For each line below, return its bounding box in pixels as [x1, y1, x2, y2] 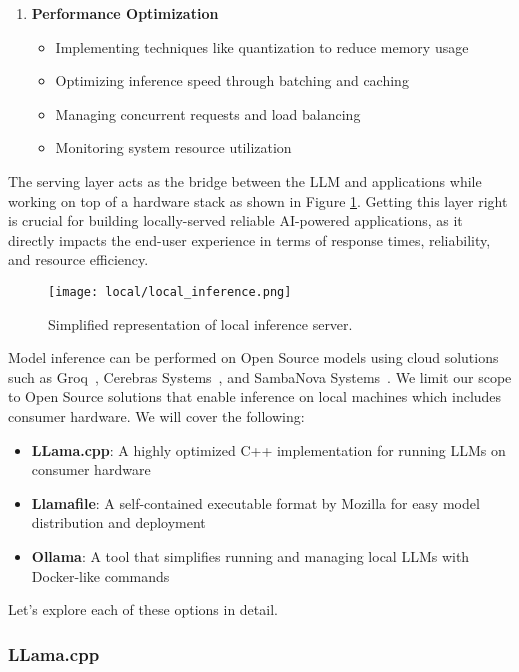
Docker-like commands [31, 565, 170, 586]
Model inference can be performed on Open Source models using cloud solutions [8, 347, 499, 368]
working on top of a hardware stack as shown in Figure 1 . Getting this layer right [8, 190, 508, 211]
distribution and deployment [31, 512, 206, 533]
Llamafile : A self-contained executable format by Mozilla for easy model [31, 492, 480, 513]
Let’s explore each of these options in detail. [8, 599, 278, 620]
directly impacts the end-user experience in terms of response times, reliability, [8, 229, 491, 250]
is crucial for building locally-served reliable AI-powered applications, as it [8, 210, 463, 231]
